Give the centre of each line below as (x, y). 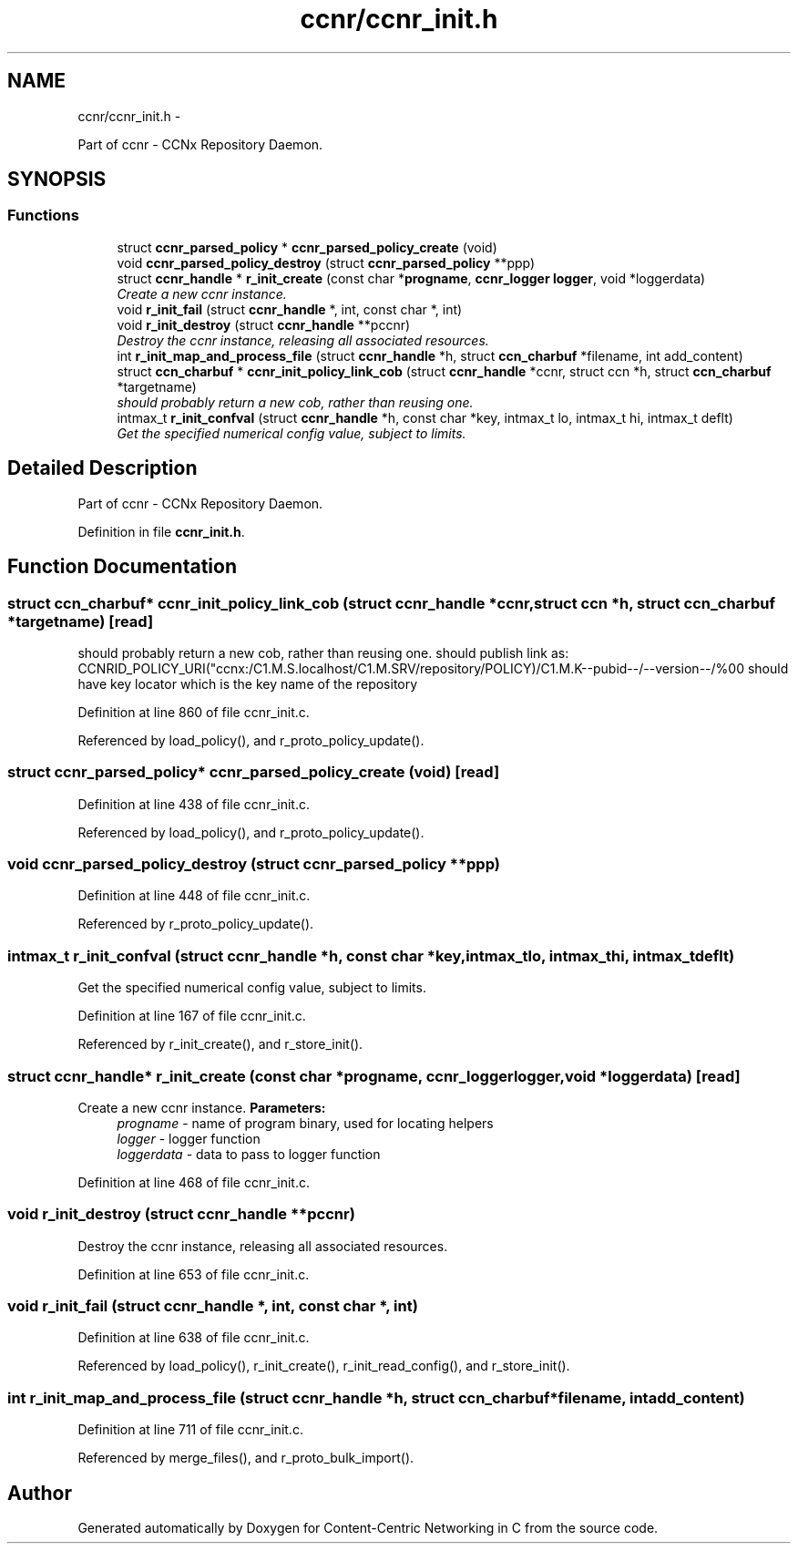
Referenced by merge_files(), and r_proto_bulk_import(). (246, 1458)
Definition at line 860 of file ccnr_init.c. (194, 712)
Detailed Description (102, 468)
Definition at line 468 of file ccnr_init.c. (194, 1182)
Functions (43, 216)
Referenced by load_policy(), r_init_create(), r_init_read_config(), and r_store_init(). (324, 1366)
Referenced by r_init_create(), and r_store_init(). (220, 1044)
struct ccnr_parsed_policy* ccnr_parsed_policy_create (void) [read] (254, 772)
